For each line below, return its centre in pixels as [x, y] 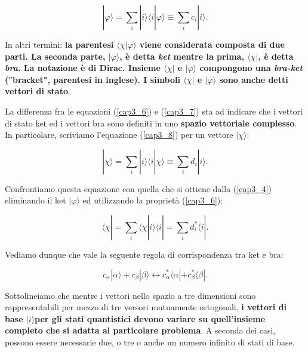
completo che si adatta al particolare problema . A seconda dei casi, [140, 330]
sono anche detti [254, 79]
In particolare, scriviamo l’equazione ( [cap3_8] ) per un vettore [119, 135]
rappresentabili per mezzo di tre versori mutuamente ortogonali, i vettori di [146, 307]
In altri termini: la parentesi [59, 44]
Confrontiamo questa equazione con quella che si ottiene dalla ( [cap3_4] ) [138, 188]
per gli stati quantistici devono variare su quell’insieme [150, 318]
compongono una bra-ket [251, 68]
